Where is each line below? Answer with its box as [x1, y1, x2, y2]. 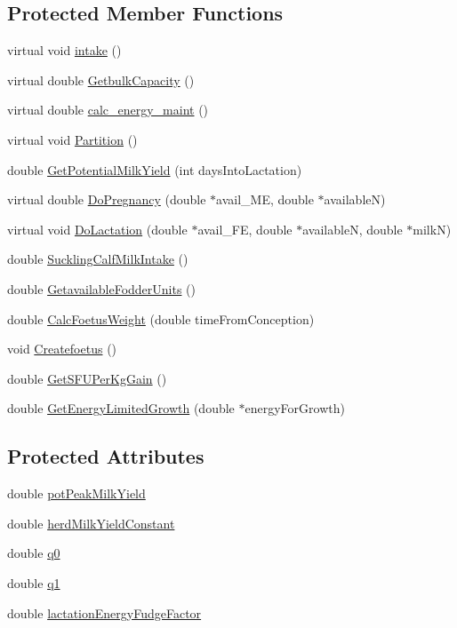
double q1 [7, 573, 60, 592]
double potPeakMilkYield [7, 484, 146, 503]
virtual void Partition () [7, 130, 138, 148]
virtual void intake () [7, 41, 122, 60]
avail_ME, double [216, 190, 314, 209]
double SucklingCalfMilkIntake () [7, 250, 188, 268]
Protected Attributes [7, 442, 204, 470]
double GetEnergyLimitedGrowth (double [7, 399, 235, 417]
